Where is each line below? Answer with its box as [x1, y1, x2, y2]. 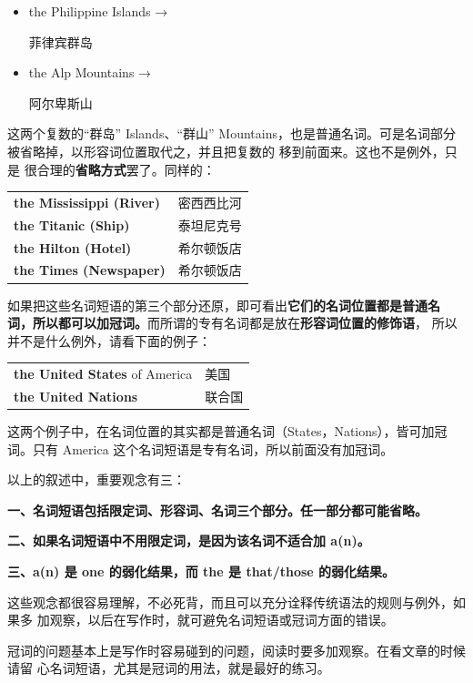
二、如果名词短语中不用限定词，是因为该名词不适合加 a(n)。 [7, 531, 370, 550]
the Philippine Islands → [28, 2, 168, 20]
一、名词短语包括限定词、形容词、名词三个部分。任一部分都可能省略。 [7, 500, 428, 519]
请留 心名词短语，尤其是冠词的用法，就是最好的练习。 [7, 658, 330, 678]
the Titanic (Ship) [14, 215, 130, 234]
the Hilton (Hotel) [14, 238, 132, 257]
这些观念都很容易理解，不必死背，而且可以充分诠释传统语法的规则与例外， [7, 592, 453, 611]
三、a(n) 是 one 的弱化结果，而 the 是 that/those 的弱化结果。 [7, 561, 396, 580]
